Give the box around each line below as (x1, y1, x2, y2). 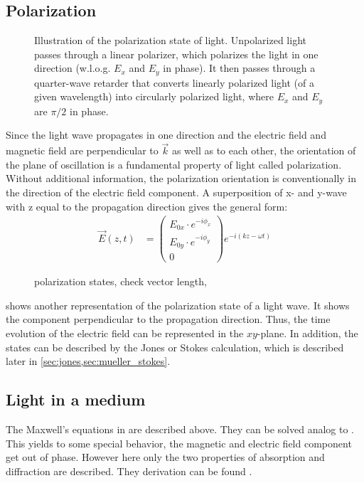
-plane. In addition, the (257, 326, 358, 341)
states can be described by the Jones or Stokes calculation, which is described (6, 339, 344, 354)
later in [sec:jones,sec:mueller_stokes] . (6, 354, 171, 368)
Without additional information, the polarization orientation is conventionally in (6, 171, 357, 186)
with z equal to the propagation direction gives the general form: (6, 198, 288, 213)
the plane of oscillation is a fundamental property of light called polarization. (6, 156, 342, 171)
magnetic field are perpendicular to (6, 143, 159, 158)
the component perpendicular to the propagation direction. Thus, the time (6, 312, 331, 327)
